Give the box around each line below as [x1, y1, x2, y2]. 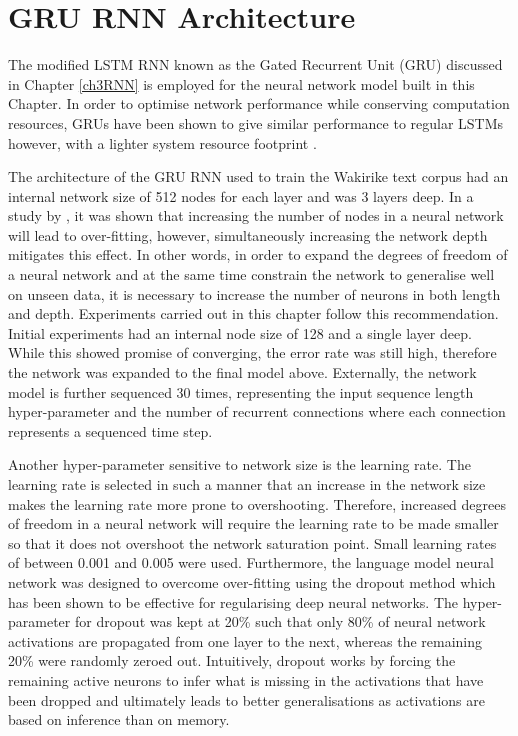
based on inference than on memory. [8, 709, 230, 730]
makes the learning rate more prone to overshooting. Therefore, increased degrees [8, 493, 507, 514]
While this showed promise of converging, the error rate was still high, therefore [8, 342, 497, 363]
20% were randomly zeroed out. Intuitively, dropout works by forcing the [8, 650, 456, 671]
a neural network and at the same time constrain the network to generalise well [8, 264, 495, 285]
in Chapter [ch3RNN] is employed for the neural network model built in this [8, 73, 475, 94]
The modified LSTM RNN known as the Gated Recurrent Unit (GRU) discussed [8, 54, 503, 75]
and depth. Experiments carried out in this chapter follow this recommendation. [8, 303, 499, 324]
